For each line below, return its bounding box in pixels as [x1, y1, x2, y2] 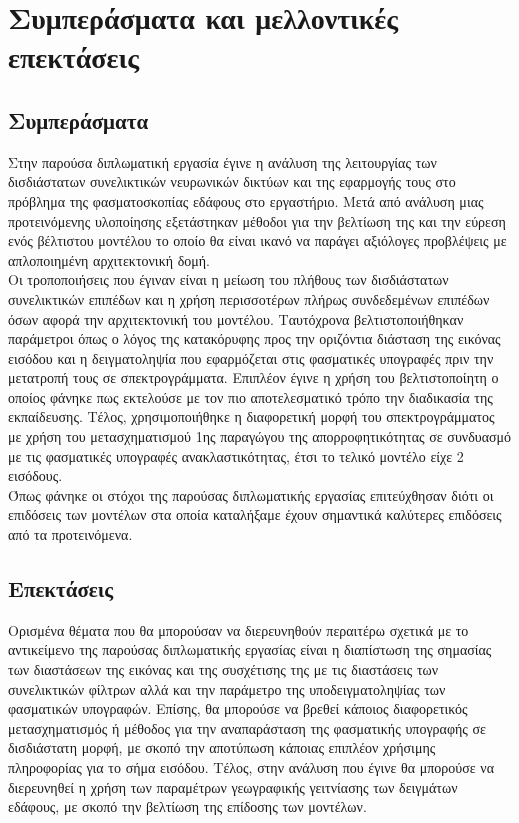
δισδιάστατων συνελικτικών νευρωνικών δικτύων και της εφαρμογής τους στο [8, 171, 456, 192]
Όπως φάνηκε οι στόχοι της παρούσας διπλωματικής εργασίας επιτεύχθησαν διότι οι [8, 484, 494, 505]
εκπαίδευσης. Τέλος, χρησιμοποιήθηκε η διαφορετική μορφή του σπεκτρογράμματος [8, 406, 495, 427]
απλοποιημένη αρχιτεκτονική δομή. [8, 249, 210, 270]
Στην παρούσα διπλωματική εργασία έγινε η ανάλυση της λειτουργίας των [8, 151, 437, 172]
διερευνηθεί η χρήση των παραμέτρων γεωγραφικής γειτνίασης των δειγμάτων [8, 776, 458, 797]
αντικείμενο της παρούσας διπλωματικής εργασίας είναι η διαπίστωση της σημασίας [8, 639, 492, 660]
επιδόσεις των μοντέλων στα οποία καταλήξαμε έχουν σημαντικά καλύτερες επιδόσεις [8, 504, 502, 525]
